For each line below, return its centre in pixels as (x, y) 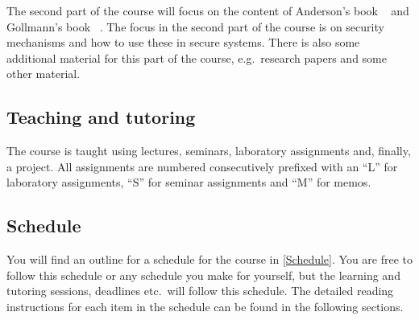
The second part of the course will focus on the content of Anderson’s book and (208, 10)
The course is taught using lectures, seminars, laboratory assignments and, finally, (209, 151)
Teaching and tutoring (101, 117)
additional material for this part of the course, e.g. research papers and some (197, 57)
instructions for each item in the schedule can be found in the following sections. (205, 306)
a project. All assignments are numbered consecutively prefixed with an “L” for (202, 166)
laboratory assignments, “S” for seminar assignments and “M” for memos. (189, 182)
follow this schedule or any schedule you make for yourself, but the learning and (203, 275)
